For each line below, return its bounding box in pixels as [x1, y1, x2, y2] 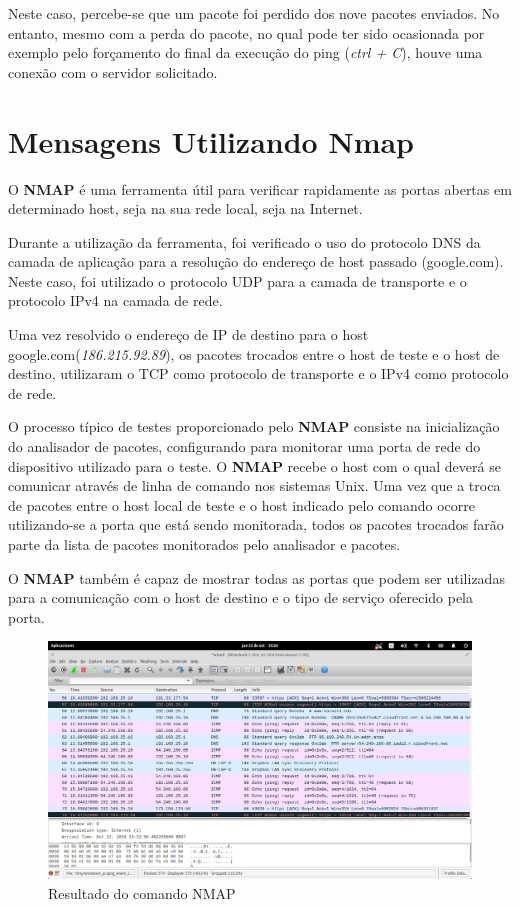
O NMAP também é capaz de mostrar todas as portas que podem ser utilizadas [8, 567, 505, 588]
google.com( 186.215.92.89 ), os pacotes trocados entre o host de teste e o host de [8, 343, 500, 364]
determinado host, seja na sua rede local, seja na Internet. [8, 198, 363, 219]
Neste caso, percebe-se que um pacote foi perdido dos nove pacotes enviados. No [8, 3, 500, 23]
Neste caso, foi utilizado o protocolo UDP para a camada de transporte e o [8, 270, 467, 291]
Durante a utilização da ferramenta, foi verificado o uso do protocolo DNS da [8, 231, 481, 252]
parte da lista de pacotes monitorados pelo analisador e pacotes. [8, 534, 401, 554]
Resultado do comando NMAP [48, 883, 236, 904]
